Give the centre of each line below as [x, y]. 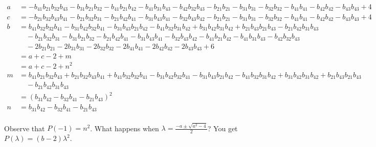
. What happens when [125, 128]
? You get [223, 128]
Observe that [25, 128]
